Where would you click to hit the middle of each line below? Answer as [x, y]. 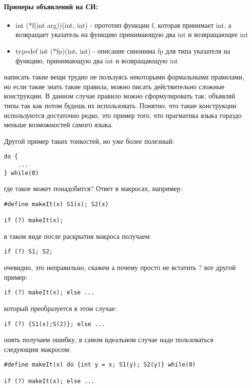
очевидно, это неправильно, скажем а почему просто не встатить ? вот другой [120, 267]
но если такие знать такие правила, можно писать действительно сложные [114, 86]
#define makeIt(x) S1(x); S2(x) [56, 204]
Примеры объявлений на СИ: [51, 6]
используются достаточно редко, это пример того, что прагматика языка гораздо [123, 115]
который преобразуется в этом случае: [60, 308]
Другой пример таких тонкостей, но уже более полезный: [89, 141]
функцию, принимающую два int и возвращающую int [97, 60]
